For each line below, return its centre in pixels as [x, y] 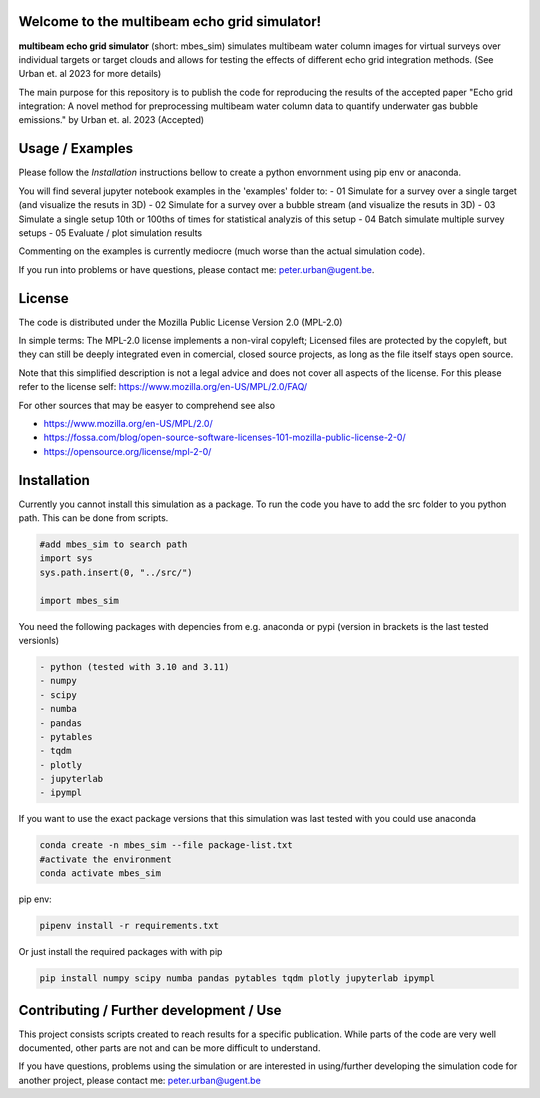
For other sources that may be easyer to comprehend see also [146, 405]
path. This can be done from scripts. [93, 518]
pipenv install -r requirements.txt [129, 926]
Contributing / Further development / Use [150, 1010]
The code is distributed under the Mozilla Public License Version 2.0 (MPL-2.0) [180, 322]
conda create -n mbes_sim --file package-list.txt [166, 845]
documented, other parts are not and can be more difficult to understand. [169, 1048]
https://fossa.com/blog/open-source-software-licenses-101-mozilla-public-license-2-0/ [224, 437]
